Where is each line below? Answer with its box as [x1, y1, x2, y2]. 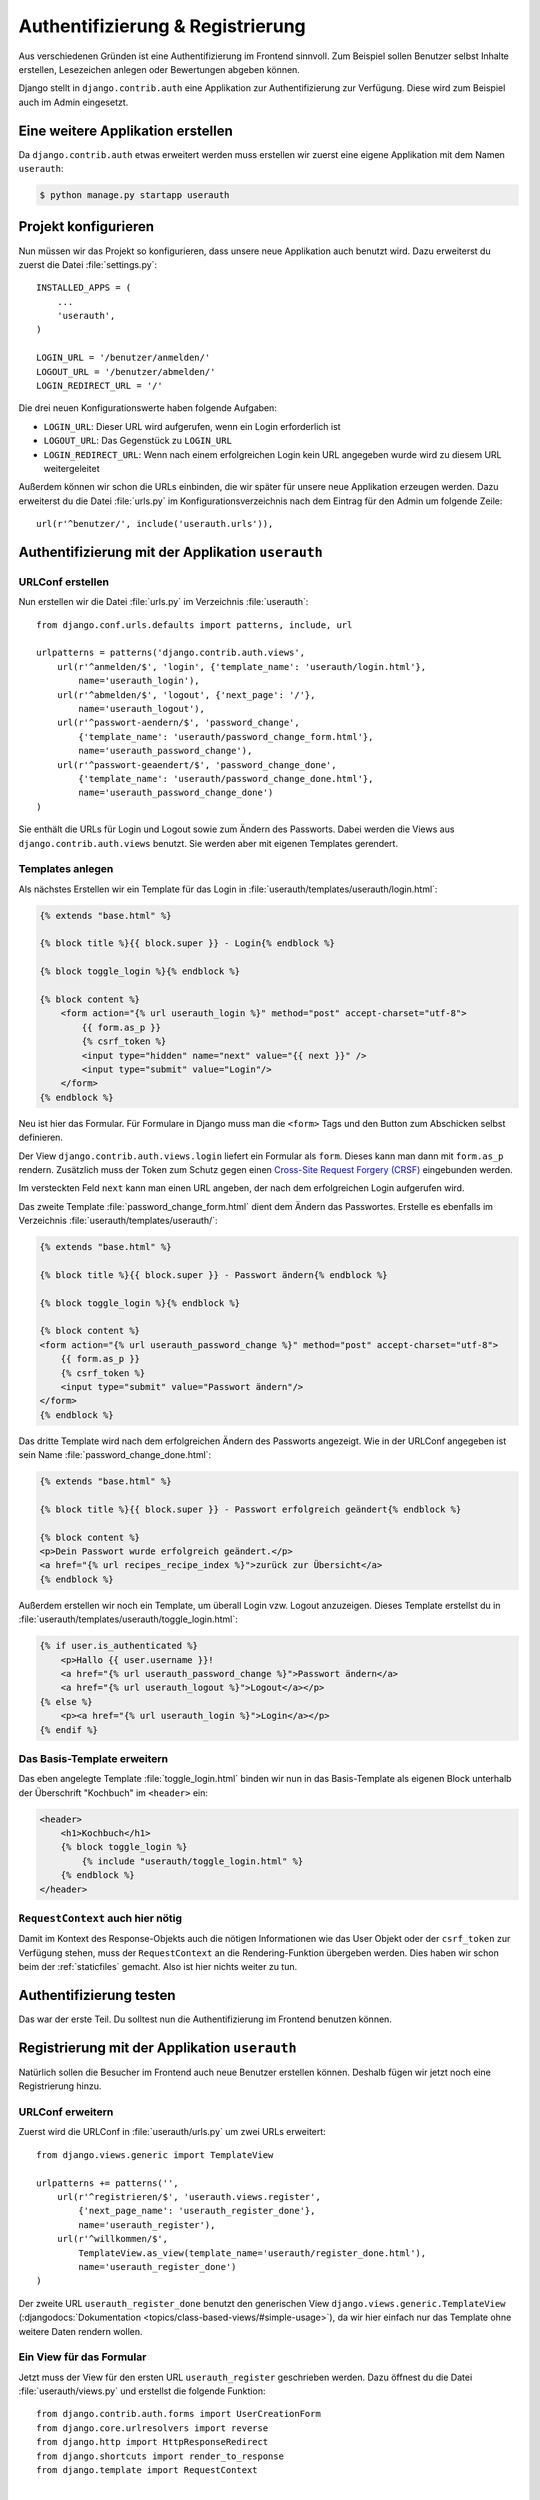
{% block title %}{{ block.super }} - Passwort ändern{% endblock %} [39, 1269, 388, 1280]
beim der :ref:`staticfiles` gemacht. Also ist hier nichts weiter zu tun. [18, 1961, 298, 1973]
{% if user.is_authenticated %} [39, 1640, 199, 1652]
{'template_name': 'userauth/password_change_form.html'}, [78, 731, 374, 742]
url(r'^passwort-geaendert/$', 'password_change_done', [56, 759, 337, 770]
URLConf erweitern [18, 2105, 114, 2119]
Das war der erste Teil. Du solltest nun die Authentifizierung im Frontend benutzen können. [18, 2013, 392, 2025]
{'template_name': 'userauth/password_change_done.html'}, [78, 773, 374, 784]
